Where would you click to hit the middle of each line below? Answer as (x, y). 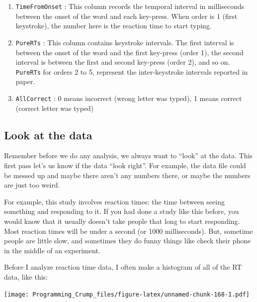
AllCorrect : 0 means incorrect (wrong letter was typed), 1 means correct (129, 98)
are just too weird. (32, 185)
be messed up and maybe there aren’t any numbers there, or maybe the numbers (127, 175)
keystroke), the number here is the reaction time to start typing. (114, 26)
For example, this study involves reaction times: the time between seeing (114, 201)
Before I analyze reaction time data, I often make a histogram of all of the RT (123, 267)
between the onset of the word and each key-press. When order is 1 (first (127, 16)
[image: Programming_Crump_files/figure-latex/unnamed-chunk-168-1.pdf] (127, 294)
